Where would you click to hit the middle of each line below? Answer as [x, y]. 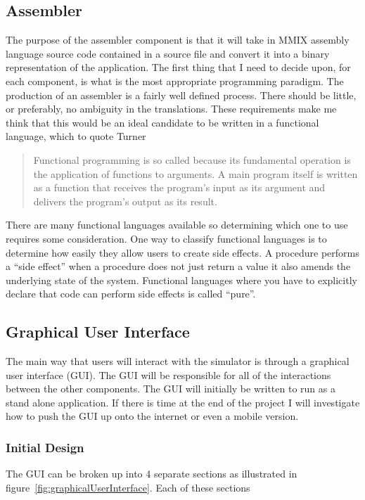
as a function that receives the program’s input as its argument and [179, 187]
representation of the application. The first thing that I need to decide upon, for [178, 67]
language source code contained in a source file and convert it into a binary [168, 53]
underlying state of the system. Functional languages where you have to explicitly [181, 280]
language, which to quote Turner [76, 136]
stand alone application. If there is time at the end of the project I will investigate [183, 402]
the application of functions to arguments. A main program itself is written [196, 173]
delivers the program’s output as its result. [125, 201]
